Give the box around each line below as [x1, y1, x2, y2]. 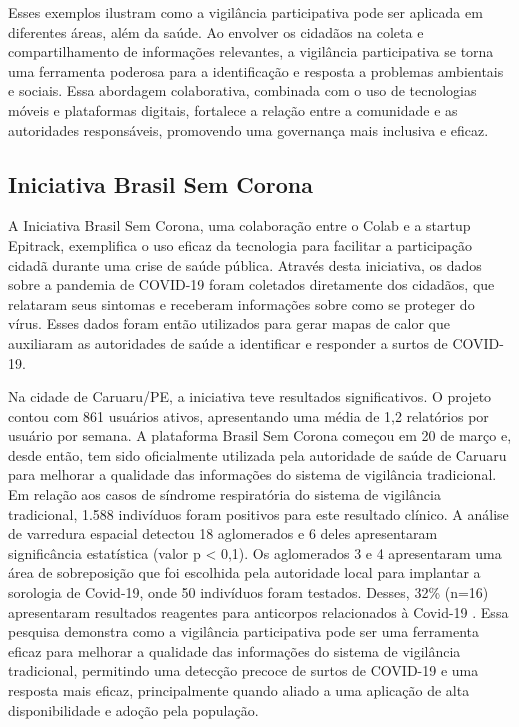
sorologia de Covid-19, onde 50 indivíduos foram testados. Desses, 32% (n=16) [8, 582, 489, 603]
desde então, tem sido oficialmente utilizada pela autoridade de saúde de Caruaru [8, 444, 507, 465]
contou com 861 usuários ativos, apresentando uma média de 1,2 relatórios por [8, 405, 489, 426]
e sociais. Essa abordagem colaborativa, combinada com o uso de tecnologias [8, 80, 477, 101]
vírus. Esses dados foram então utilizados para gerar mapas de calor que [8, 313, 450, 334]
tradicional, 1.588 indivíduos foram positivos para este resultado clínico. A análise [8, 503, 509, 524]
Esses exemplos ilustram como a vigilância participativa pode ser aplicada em [8, 2, 483, 22]
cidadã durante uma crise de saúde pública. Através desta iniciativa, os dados [8, 254, 482, 275]
